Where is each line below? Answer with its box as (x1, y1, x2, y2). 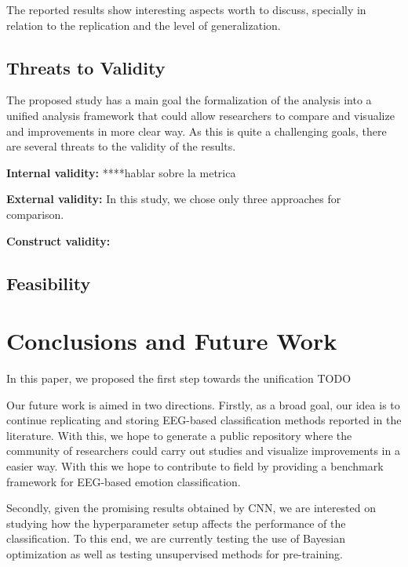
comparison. (6, 205, 64, 222)
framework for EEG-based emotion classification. (6, 473, 241, 489)
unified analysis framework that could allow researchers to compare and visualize (6, 107, 395, 123)
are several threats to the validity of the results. (6, 138, 236, 154)
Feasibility (6, 271, 91, 295)
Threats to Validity (6, 55, 166, 79)
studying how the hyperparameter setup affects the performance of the (6, 514, 346, 531)
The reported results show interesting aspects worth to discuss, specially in (6, 2, 366, 17)
